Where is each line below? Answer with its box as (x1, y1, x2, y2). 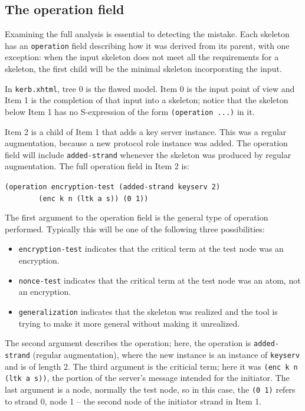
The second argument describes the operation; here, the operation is (5, 337, 251, 349)
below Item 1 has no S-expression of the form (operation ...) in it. (5, 105, 255, 117)
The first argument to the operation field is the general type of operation (5, 211, 268, 223)
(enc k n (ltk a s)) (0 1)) (38, 194, 149, 203)
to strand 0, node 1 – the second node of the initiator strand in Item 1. (5, 394, 262, 407)
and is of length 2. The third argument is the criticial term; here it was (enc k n (5, 360, 298, 372)
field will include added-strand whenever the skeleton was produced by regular (5, 148, 291, 160)
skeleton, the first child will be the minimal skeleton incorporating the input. (5, 63, 282, 75)
